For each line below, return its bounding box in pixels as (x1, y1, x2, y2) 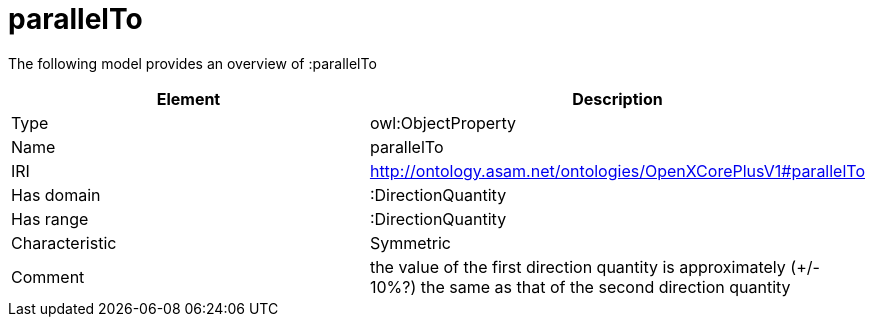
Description (572, 88, 663, 109)
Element (156, 88, 221, 109)
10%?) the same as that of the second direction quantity (369, 276, 791, 297)
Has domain (11, 184, 101, 205)
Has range (11, 208, 89, 229)
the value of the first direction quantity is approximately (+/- (369, 256, 820, 277)
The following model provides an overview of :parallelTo (8, 54, 377, 72)
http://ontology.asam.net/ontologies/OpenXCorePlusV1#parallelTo (369, 160, 865, 181)
